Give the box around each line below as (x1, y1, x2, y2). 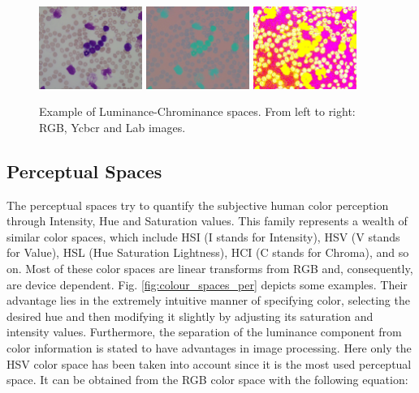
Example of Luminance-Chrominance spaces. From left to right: (39, 103, 356, 120)
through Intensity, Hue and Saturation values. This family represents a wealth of (6, 212, 408, 229)
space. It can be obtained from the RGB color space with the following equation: (6, 371, 408, 388)
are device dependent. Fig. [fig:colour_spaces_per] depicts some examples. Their (6, 276, 408, 293)
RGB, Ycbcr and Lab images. (39, 118, 186, 135)
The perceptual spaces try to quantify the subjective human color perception (6, 196, 389, 213)
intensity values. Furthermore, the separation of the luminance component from (6, 323, 402, 340)
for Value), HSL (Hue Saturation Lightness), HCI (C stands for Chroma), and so (6, 244, 409, 261)
